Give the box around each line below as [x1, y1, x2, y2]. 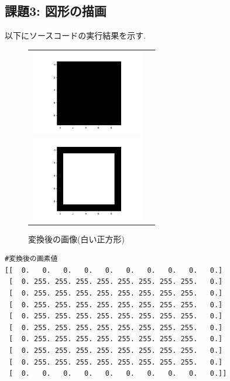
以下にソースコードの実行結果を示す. [5, 29, 146, 42]
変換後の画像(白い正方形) [28, 232, 125, 245]
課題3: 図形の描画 [5, 2, 107, 20]
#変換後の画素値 [5, 255, 58, 263]
